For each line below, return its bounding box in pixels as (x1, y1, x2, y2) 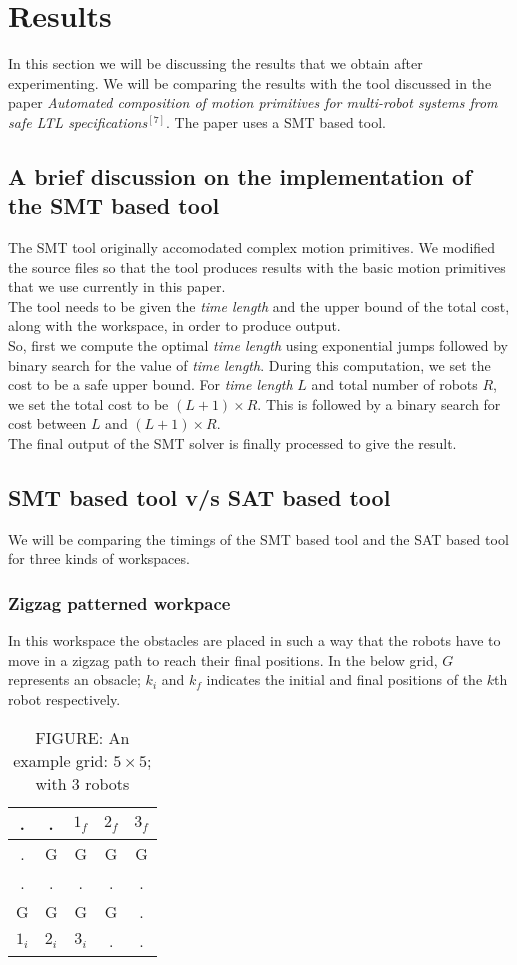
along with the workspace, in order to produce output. (8, 315, 341, 336)
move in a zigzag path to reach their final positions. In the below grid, (8, 649, 438, 670)
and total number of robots (311, 374, 478, 395)
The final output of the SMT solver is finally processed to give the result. (8, 433, 457, 454)
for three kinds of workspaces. (8, 548, 190, 569)
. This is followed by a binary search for (257, 393, 501, 414)
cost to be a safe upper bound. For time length (8, 374, 293, 395)
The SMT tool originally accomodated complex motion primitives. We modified (8, 237, 496, 258)
